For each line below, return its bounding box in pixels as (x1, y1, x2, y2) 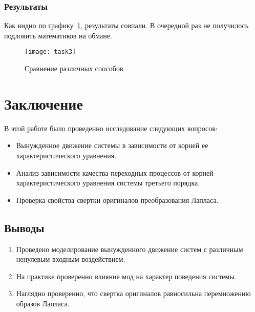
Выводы (4, 219, 45, 235)
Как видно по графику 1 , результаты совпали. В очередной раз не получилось (4, 20, 249, 31)
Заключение (4, 93, 83, 114)
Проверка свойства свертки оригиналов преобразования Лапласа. (16, 194, 219, 205)
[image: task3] (25, 48, 76, 56)
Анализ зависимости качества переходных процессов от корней (16, 167, 214, 178)
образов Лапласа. (16, 298, 70, 308)
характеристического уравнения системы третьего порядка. (16, 177, 200, 188)
